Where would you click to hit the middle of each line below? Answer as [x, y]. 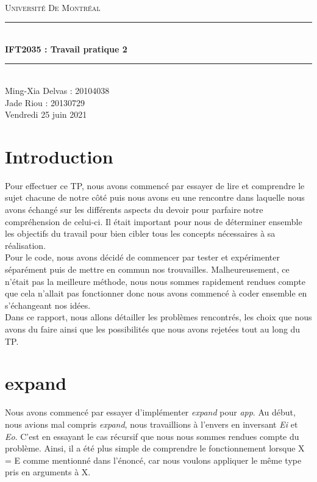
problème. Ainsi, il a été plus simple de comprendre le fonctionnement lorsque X [155, 448]
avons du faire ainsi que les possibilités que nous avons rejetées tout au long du [153, 329]
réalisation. [26, 245]
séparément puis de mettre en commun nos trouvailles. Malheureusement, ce [147, 269]
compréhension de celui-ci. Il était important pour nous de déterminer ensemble [154, 221]
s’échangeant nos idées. [48, 305]
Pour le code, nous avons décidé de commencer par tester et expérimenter [142, 257]
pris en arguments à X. [48, 472]
